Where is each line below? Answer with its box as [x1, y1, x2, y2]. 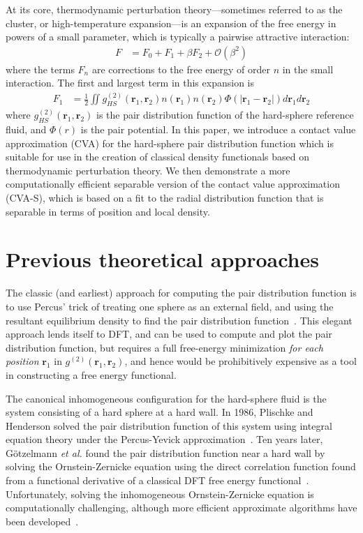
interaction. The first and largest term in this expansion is [6, 75, 254, 90]
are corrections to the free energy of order [91, 61, 270, 76]
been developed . [6, 513, 79, 528]
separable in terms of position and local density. [6, 204, 210, 218]
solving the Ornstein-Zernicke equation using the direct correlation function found [6, 459, 356, 474]
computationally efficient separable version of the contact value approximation [6, 177, 340, 191]
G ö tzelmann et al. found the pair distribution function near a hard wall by [6, 445, 325, 460]
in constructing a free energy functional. [6, 367, 177, 382]
